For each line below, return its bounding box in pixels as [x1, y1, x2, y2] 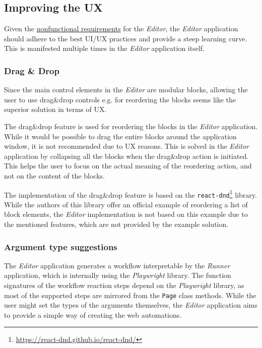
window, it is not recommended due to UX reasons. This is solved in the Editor [4, 141, 249, 151]
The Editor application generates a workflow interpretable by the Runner [4, 260, 230, 270]
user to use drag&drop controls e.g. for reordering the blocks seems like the [4, 94, 236, 104]
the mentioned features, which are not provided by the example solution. [4, 219, 229, 229]
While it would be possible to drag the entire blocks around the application [4, 131, 237, 141]
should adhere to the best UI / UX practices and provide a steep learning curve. [4, 33, 247, 43]
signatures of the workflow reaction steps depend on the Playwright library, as [4, 280, 244, 291]
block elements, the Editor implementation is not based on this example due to [4, 209, 248, 219]
